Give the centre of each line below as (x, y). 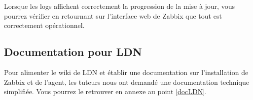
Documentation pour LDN (73, 52)
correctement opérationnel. (44, 25)
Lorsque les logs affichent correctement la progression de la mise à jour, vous (119, 6)
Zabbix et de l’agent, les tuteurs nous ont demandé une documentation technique (126, 82)
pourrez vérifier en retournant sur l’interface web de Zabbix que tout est (113, 15)
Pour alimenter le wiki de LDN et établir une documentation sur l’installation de (126, 72)
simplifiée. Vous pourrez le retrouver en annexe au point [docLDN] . (106, 91)
